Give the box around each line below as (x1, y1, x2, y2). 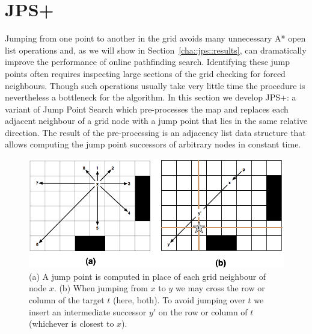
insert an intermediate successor (29, 305, 147, 318)
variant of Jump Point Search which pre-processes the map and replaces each (5, 102, 289, 115)
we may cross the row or (175, 282, 265, 294)
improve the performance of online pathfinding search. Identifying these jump (5, 55, 290, 68)
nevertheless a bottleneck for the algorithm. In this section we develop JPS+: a (5, 91, 296, 104)
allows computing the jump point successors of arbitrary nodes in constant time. (5, 138, 301, 150)
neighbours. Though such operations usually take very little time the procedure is (5, 79, 305, 91)
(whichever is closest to (29, 317, 114, 330)
